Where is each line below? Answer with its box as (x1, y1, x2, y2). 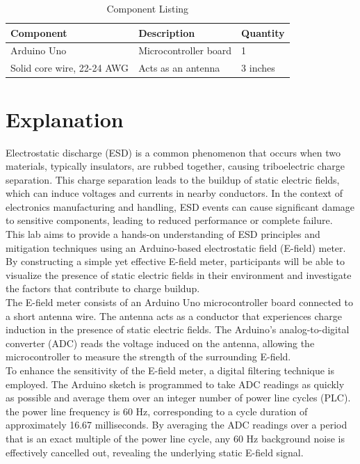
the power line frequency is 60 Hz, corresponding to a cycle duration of (6, 403, 308, 418)
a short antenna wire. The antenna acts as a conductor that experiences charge (6, 308, 342, 323)
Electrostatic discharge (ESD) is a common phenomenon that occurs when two (6, 145, 341, 159)
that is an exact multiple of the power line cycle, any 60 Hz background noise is (6, 431, 345, 445)
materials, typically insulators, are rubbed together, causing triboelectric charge (6, 159, 345, 173)
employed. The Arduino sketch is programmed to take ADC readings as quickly (6, 376, 345, 391)
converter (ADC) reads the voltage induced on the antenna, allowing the (6, 335, 315, 350)
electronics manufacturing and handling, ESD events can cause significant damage (6, 199, 355, 214)
